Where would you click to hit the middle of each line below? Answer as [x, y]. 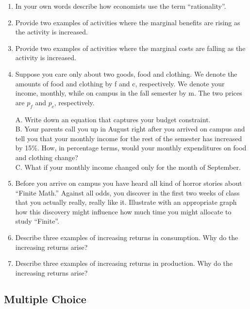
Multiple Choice [45, 299]
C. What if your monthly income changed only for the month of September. [128, 167]
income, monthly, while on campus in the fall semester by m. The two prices [129, 93]
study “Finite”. [37, 221]
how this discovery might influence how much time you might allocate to [123, 211]
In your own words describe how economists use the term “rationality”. [121, 6]
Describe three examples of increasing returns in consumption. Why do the [127, 237]
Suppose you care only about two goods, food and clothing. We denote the [126, 73]
